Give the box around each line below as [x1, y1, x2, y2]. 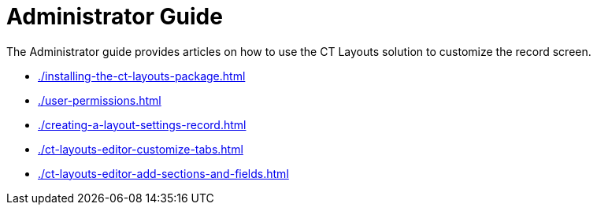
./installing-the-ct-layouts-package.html [38, 68, 246, 83]
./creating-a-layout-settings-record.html [38, 117, 247, 131]
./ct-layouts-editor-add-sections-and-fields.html [38, 166, 289, 180]
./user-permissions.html [38, 93, 161, 107]
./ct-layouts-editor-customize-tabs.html [38, 142, 243, 156]
